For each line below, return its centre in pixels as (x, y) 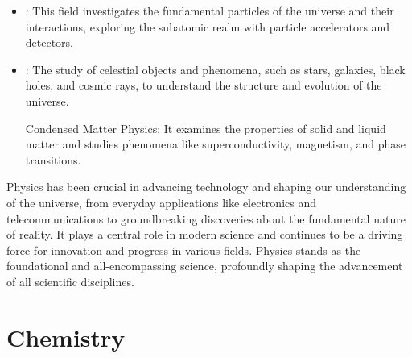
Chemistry (66, 337)
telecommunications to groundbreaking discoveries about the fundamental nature (206, 218)
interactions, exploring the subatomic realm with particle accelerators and (208, 26)
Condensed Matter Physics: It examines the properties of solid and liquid (206, 128)
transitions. (53, 159)
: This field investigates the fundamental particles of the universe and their (210, 10)
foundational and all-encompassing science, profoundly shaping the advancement (205, 266)
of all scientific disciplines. (70, 281)
